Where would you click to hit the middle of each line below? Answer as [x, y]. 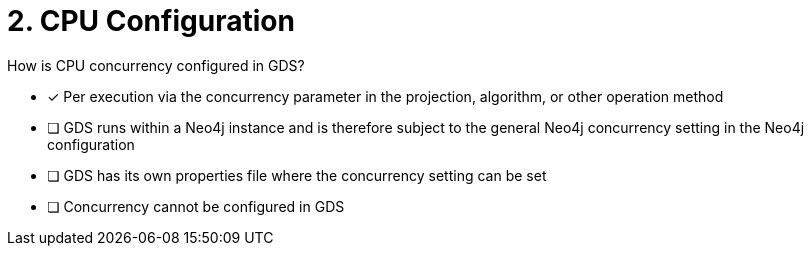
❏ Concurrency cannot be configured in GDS [196, 206]
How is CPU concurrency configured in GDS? [156, 65]
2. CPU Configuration [151, 21]
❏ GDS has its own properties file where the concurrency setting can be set [297, 175]
